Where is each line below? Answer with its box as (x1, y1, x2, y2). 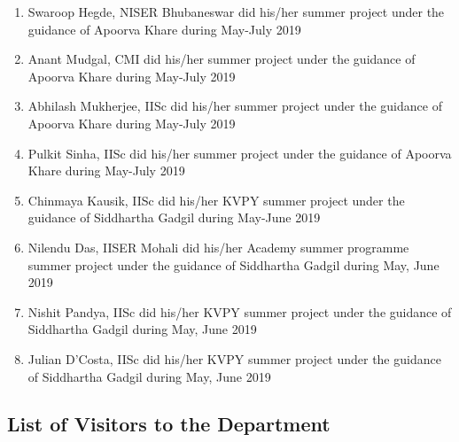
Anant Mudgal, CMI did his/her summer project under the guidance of (27, 50, 416, 68)
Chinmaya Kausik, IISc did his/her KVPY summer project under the (27, 190, 405, 209)
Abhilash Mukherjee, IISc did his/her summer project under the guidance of (27, 97, 442, 115)
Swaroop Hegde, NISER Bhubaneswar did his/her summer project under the (27, 3, 445, 20)
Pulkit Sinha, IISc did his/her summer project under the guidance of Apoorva (27, 143, 452, 162)
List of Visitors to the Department (7, 410, 331, 438)
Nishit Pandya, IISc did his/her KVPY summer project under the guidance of (27, 302, 452, 321)
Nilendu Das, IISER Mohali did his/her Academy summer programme (27, 237, 409, 256)
